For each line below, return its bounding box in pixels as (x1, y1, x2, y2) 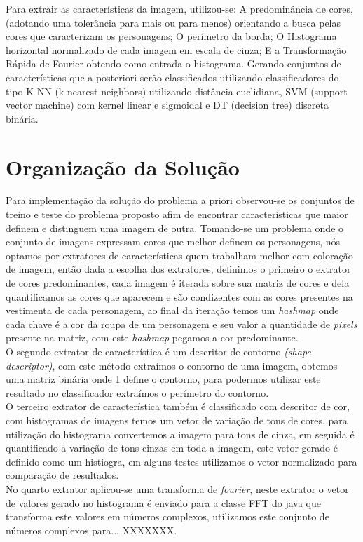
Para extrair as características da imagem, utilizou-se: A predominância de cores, (6, 1, 353, 15)
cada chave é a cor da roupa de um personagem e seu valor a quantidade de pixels (6, 316, 357, 331)
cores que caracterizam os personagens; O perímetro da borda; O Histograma (6, 29, 337, 43)
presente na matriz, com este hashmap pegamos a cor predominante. (6, 330, 299, 345)
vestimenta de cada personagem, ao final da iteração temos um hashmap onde (6, 303, 339, 318)
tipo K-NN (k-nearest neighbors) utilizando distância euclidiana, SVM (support (6, 83, 348, 98)
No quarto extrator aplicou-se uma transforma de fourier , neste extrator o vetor (6, 481, 349, 496)
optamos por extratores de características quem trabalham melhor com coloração (6, 248, 353, 262)
